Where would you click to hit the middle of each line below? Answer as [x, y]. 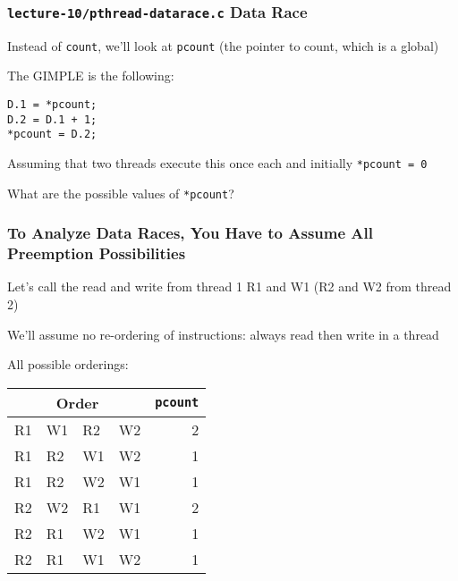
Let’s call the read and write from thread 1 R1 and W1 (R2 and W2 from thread [229, 286]
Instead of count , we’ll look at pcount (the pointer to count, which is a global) [223, 45]
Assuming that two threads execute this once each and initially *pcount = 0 [217, 163]
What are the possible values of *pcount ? [121, 193]
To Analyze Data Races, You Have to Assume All [190, 233]
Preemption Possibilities [97, 253]
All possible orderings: [68, 364]
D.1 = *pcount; [52, 105]
